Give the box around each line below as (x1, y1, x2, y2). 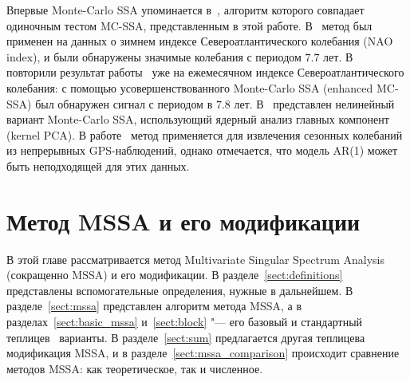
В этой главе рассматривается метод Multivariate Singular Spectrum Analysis (6, 250, 384, 267)
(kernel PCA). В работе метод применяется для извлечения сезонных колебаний (6, 126, 403, 143)
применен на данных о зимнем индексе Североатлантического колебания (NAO (6, 33, 393, 49)
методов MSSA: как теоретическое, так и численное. (6, 360, 263, 376)
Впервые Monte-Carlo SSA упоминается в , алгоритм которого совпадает (6, 2, 365, 18)
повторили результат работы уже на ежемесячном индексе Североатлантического (6, 64, 404, 81)
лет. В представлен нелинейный (234, 95, 395, 112)
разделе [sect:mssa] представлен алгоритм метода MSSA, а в (6, 297, 302, 314)
